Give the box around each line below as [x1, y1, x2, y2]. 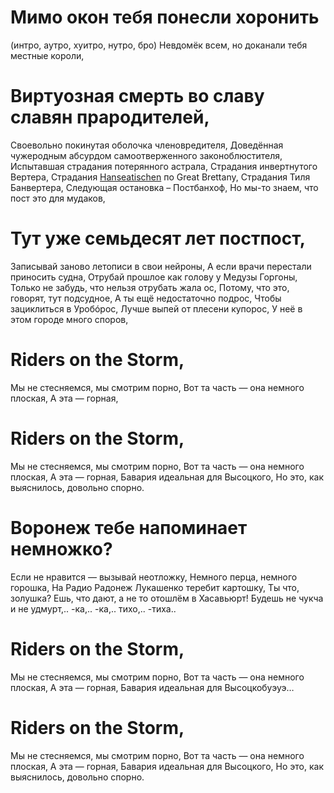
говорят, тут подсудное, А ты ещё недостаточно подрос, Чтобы [10, 292, 282, 304]
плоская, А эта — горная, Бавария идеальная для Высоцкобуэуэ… [10, 681, 295, 693]
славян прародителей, [10, 106, 210, 129]
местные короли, [10, 49, 85, 61]
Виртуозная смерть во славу [10, 85, 265, 108]
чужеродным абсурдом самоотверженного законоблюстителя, [10, 149, 283, 161]
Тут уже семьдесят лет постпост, [10, 227, 307, 250]
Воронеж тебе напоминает [10, 516, 248, 539]
